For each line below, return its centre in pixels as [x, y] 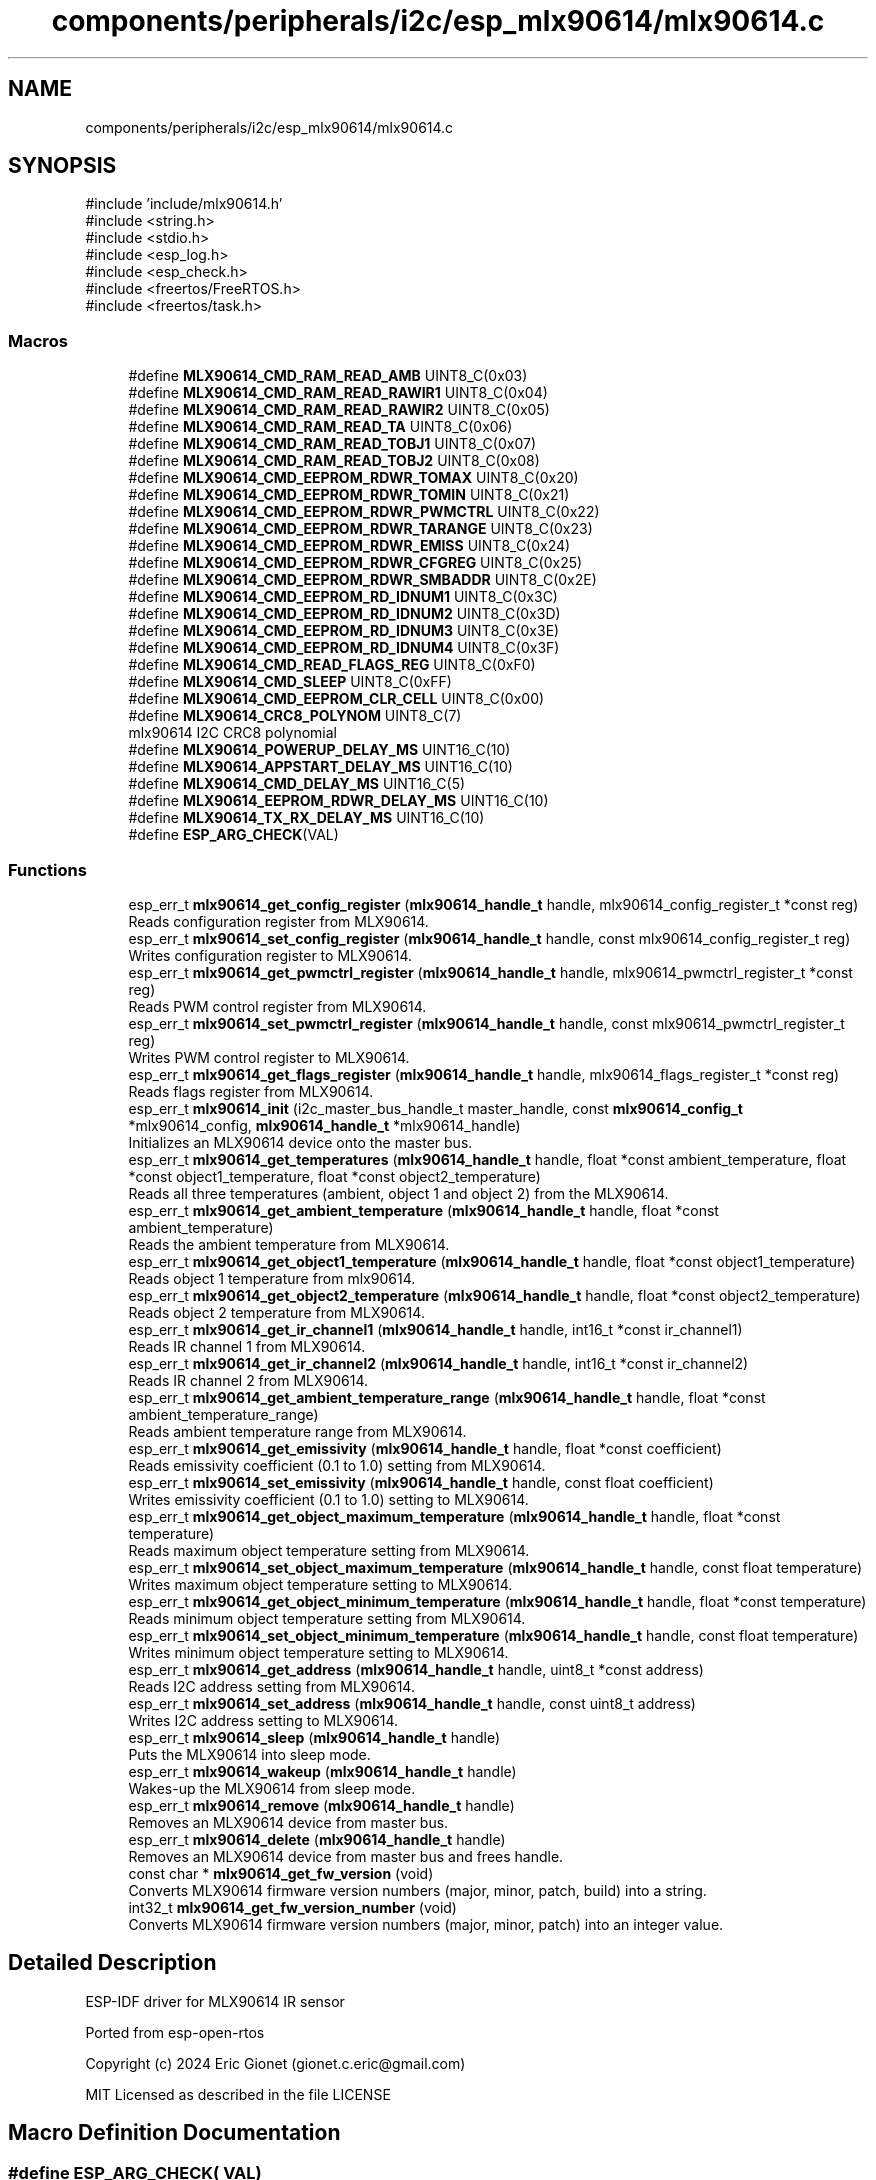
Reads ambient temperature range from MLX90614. [297, 1431]
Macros [38, 340]
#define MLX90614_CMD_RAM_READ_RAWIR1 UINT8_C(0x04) [338, 393]
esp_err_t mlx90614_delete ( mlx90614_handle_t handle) [317, 1839]
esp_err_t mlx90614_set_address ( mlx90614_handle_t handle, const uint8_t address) [412, 1703]
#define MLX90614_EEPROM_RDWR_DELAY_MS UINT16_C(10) [338, 801]
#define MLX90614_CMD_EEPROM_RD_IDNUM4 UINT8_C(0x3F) [344, 648]
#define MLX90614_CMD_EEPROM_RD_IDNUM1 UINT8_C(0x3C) [343, 597]
